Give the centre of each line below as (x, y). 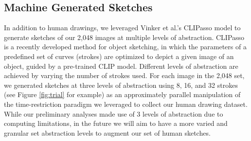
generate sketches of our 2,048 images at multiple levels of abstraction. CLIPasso (124, 37)
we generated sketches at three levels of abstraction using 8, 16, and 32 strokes (121, 85)
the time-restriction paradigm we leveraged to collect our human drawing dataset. (126, 104)
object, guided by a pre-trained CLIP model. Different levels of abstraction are (121, 66)
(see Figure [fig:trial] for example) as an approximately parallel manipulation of (122, 94)
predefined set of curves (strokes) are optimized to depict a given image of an (119, 56)
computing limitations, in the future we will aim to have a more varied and (116, 123)
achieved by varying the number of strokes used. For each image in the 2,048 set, (124, 75)
